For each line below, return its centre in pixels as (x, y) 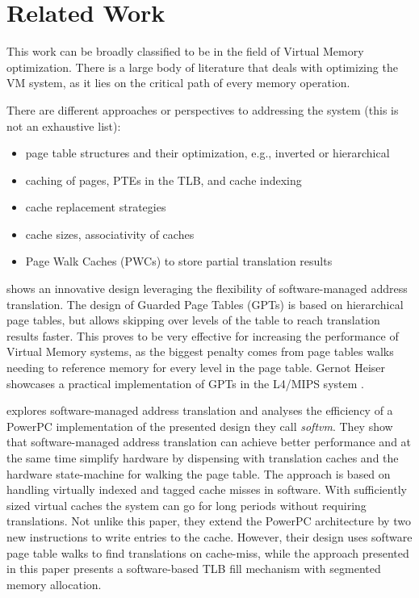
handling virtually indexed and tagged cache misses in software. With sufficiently (207, 489)
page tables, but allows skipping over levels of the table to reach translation (193, 320)
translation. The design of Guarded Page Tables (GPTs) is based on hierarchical (205, 304)
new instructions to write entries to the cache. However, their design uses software (209, 536)
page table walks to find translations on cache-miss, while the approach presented (208, 552)
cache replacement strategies (96, 207)
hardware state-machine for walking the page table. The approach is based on (199, 473)
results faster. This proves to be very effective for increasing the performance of (203, 335)
